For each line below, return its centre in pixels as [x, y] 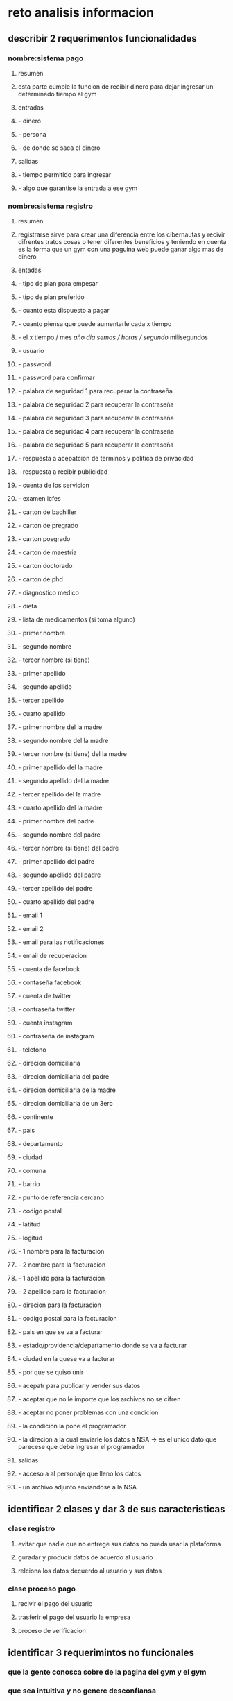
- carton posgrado [44, 539]
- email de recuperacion [52, 956]
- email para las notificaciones [61, 942]
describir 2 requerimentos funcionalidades [102, 39]
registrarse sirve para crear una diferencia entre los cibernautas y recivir [121, 234]
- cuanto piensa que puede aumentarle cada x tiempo [95, 324]
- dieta [27, 606]
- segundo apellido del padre [59, 875]
